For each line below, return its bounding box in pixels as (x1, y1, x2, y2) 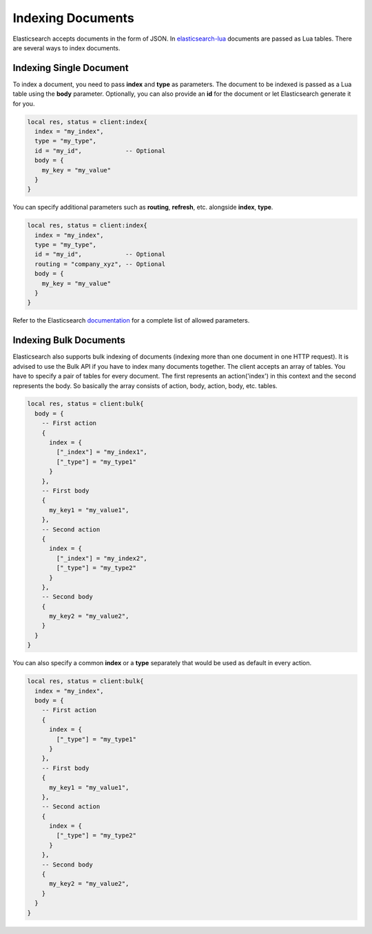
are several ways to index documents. (12, 43, 121, 52)
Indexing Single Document (12, 62, 129, 74)
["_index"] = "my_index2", (56, 554, 147, 562)
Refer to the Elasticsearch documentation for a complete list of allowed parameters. (12, 316, 250, 325)
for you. (12, 99, 35, 108)
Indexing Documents (12, 10, 134, 26)
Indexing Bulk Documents (12, 334, 125, 346)
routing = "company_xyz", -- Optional (34, 260, 165, 268)
